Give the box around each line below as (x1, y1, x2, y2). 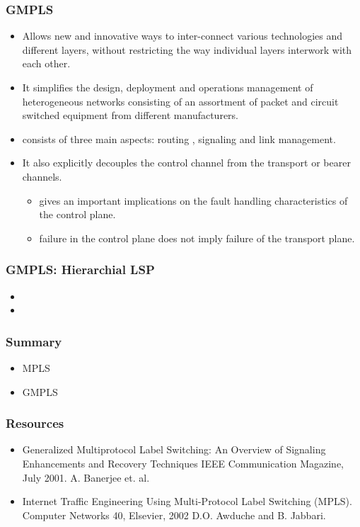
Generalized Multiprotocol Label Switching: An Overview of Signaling (22, 442, 326, 457)
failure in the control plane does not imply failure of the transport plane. (39, 230, 355, 245)
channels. (22, 169, 62, 183)
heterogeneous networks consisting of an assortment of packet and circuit (22, 93, 339, 108)
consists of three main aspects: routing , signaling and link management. (22, 131, 336, 146)
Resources (6, 414, 64, 432)
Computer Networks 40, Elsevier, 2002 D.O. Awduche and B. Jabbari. (22, 507, 326, 522)
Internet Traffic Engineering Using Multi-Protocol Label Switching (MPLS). (22, 494, 352, 509)
